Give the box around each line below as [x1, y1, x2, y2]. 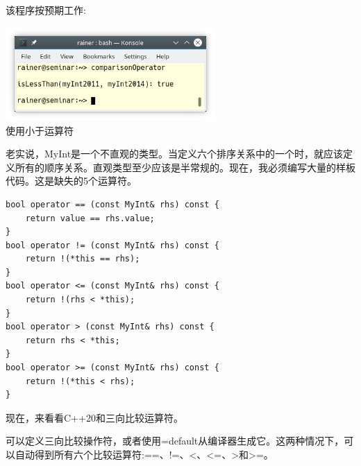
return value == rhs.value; [25, 213, 155, 223]
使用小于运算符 [6, 123, 74, 137]
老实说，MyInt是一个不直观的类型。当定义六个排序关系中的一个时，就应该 [6, 146, 344, 161]
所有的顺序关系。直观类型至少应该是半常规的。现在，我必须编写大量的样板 [15, 159, 355, 174]
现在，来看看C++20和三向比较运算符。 [6, 410, 183, 424]
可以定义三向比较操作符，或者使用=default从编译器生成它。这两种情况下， [6, 433, 344, 448]
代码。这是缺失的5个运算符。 [6, 173, 137, 188]
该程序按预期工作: [6, 3, 86, 17]
